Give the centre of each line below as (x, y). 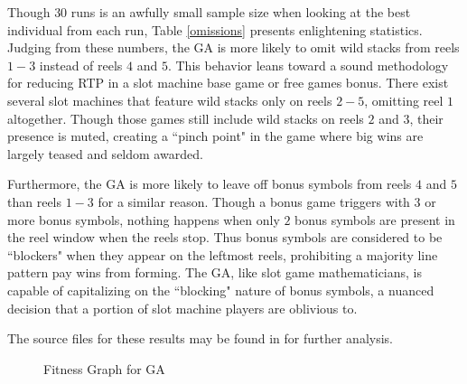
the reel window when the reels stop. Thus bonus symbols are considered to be (225, 237)
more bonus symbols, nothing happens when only (144, 219)
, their (426, 118)
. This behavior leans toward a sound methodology (308, 65)
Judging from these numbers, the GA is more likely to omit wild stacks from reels (233, 47)
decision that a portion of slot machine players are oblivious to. (182, 308)
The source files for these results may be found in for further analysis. (201, 338)
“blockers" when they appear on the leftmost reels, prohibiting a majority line (223, 254)
